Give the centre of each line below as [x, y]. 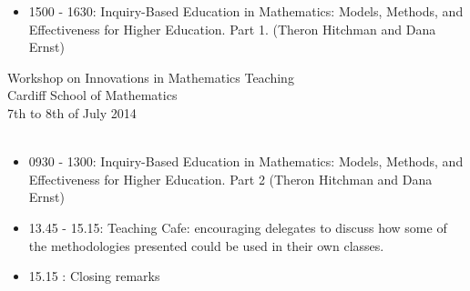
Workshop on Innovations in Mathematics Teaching [151, 77]
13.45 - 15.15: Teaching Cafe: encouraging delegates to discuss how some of [238, 227]
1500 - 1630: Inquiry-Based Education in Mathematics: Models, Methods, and [246, 11]
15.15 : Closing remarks [94, 276]
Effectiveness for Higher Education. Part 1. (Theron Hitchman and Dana [232, 29]
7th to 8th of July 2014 [72, 112]
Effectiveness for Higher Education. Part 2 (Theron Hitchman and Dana [230, 179]
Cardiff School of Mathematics [92, 95]
